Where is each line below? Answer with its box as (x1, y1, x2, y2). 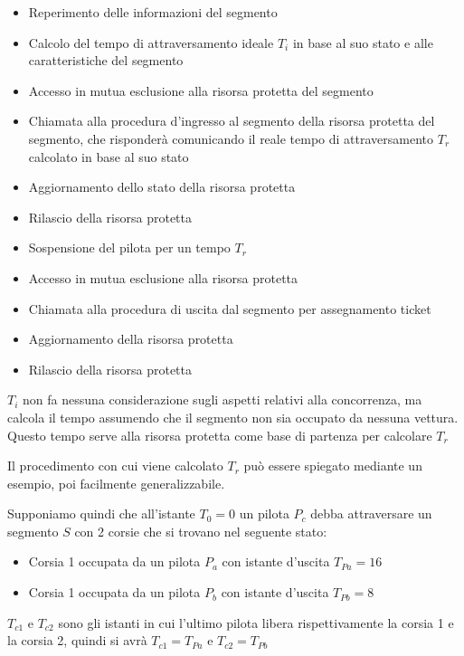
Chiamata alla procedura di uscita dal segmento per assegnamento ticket (28, 299, 431, 318)
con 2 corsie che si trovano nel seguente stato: (74, 521, 327, 540)
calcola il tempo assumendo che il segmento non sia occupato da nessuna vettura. (7, 407, 459, 426)
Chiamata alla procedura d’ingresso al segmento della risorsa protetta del (28, 111, 435, 130)
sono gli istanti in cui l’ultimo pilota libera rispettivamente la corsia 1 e (58, 613, 454, 632)
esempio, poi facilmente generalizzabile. (7, 473, 225, 492)
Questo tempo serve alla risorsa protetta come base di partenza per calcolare (7, 425, 432, 444)
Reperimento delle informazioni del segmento (28, 3, 278, 21)
